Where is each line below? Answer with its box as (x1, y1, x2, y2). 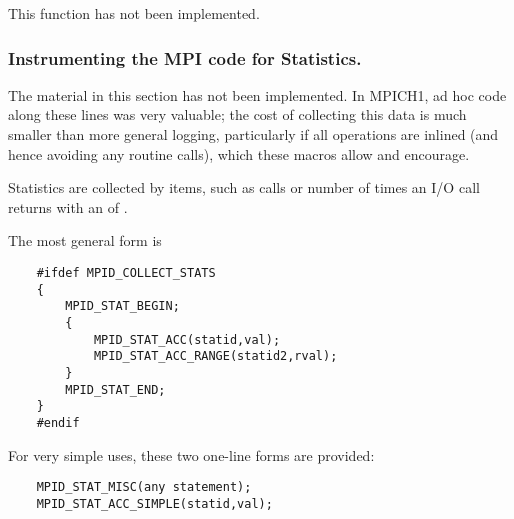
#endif (36, 415, 80, 430)
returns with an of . (8, 196, 128, 217)
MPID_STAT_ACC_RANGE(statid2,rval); (93, 349, 338, 364)
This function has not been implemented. (8, 3, 260, 23)
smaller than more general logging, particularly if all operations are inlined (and (8, 124, 499, 144)
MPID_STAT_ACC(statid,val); (93, 332, 281, 347)
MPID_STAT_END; (65, 382, 166, 397)
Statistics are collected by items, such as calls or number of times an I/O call (8, 177, 480, 198)
